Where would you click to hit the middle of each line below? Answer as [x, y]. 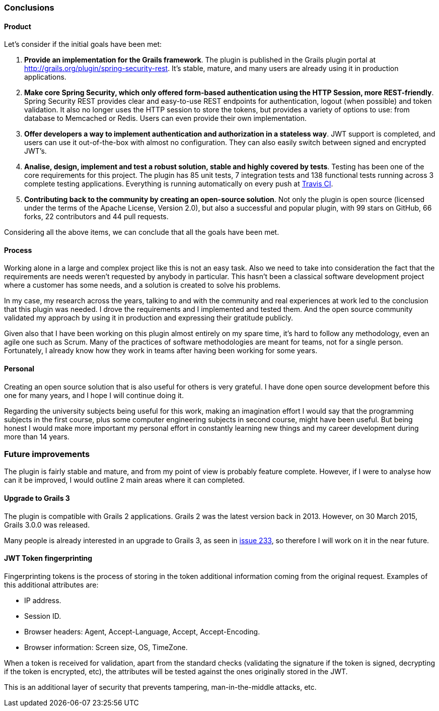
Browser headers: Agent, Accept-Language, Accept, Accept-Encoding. [142, 631]
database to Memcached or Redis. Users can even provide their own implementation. [166, 118]
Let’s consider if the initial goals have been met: [83, 44]
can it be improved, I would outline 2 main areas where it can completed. [125, 480]
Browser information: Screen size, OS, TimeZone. [106, 647]
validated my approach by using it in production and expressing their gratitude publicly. [149, 318]
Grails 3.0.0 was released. [47, 525]
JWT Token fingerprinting [48, 558]
